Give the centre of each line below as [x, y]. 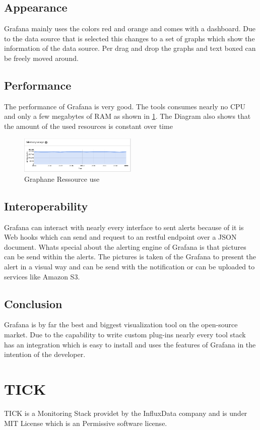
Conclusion [33, 303]
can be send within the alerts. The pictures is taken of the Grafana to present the [130, 257]
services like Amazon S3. [42, 276]
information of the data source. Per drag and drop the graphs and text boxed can [130, 48]
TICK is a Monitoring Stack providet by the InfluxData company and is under [126, 413]
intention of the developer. [45, 354]
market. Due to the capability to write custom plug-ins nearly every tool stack [125, 335]
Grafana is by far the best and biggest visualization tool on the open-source [121, 325]
